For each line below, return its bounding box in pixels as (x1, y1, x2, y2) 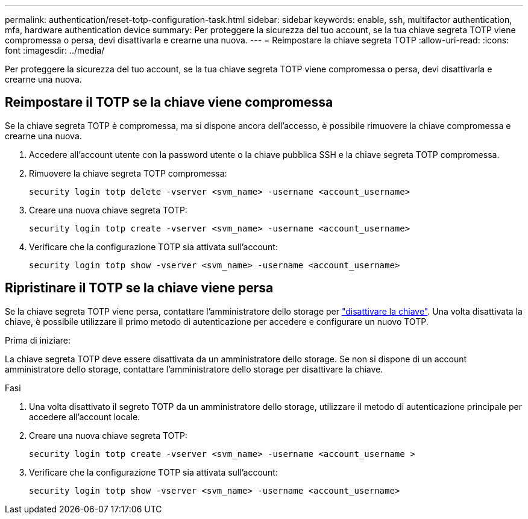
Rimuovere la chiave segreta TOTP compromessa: (29, 168, 227, 178)
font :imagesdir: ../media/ (5, 45, 105, 55)
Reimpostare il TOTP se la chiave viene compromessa (5, 95, 333, 110)
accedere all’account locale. (29, 411, 140, 422)
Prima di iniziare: (5, 335, 71, 345)
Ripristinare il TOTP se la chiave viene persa (5, 280, 274, 296)
